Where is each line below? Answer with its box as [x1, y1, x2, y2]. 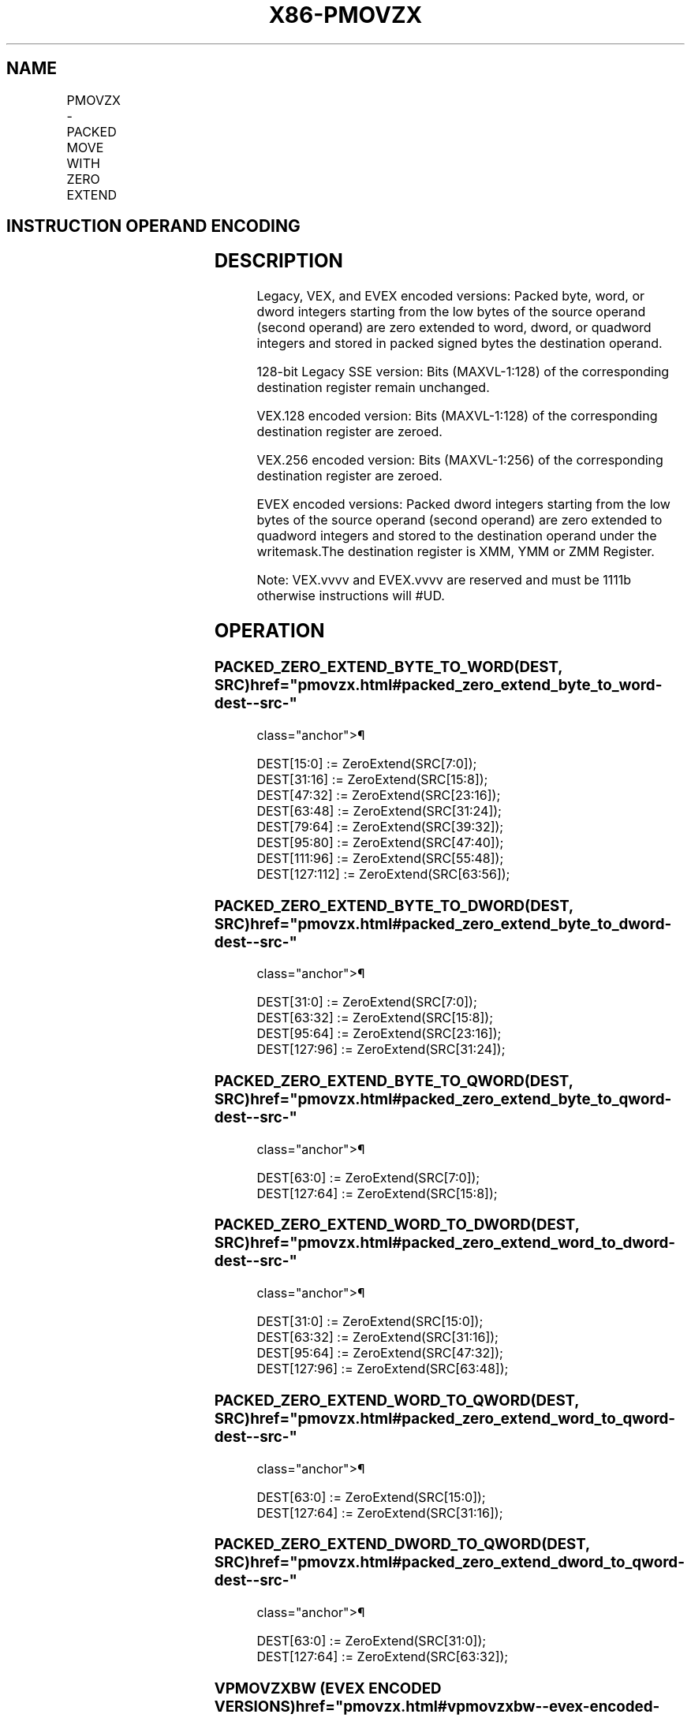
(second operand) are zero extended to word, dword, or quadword [256, 319, 652, 336]
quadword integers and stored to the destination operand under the [256, 528, 657, 544]
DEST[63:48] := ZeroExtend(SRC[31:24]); [256, 802, 502, 819]
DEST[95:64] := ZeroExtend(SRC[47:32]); [256, 1345, 503, 1361]
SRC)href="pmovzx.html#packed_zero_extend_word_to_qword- [214, 1409, 676, 1428]
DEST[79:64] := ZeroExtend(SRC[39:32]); [256, 818, 504, 835]
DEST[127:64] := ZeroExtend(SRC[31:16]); [256, 1504, 503, 1521]
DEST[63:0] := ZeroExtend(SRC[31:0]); [256, 1633, 487, 1649]
